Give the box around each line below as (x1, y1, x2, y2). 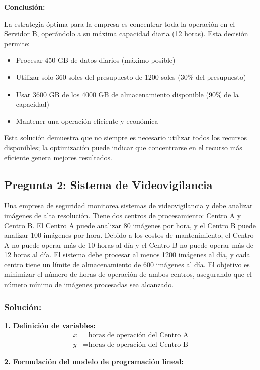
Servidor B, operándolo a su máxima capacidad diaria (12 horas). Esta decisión (4, 28, 248, 39)
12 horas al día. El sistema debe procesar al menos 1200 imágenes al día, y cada (4, 249, 250, 260)
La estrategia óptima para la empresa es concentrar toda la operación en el (4, 18, 235, 29)
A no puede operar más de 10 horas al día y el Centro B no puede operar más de (4, 239, 254, 250)
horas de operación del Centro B (88, 341, 188, 348)
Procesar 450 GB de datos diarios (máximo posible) (16, 55, 176, 65)
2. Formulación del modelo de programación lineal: (4, 356, 184, 366)
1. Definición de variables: (4, 320, 96, 330)
